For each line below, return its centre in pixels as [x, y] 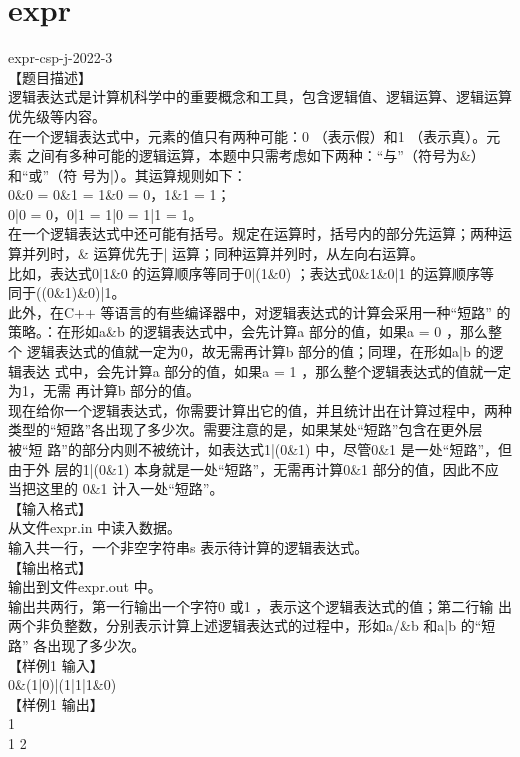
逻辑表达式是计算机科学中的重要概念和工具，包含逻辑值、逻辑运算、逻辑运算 [260, 96]
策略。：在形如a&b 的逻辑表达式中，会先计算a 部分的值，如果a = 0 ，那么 [248, 331]
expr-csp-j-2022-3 [60, 57]
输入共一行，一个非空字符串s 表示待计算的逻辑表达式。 [188, 546]
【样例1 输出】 [56, 703]
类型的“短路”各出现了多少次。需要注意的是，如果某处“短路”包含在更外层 [245, 429]
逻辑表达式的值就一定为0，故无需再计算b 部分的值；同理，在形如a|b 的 [258, 351]
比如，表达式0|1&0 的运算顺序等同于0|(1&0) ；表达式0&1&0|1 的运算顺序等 [251, 272]
